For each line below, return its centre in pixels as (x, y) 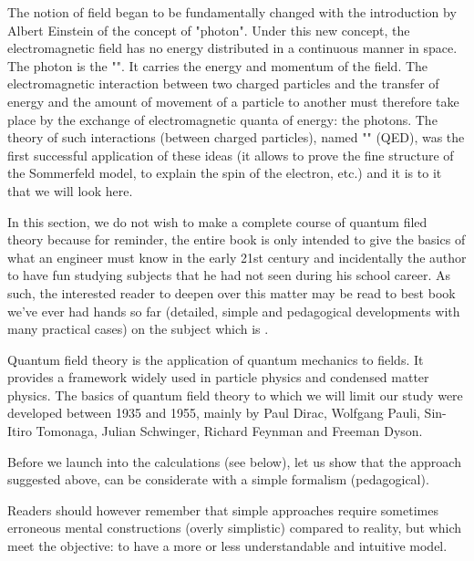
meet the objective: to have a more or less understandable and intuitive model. (227, 546)
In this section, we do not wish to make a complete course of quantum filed (217, 221)
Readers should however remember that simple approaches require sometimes (223, 509)
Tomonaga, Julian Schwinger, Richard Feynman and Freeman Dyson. (229, 431)
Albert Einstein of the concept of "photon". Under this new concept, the (209, 30)
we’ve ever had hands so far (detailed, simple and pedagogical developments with (234, 311)
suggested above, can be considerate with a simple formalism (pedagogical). (218, 479)
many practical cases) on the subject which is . (138, 329)
